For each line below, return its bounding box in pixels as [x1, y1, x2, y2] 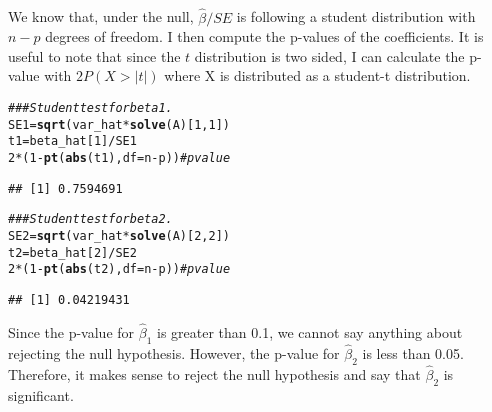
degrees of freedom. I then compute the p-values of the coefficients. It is [45, 26, 484, 47]
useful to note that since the [8, 45, 181, 66]
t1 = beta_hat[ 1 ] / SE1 [8, 134, 137, 149]
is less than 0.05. [362, 342, 464, 363]
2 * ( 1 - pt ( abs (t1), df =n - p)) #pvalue [8, 150, 231, 165]
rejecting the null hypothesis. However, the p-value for [8, 342, 340, 363]
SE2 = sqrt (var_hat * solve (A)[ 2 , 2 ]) [8, 228, 231, 243]
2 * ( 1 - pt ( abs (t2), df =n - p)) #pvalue [8, 262, 231, 277]
